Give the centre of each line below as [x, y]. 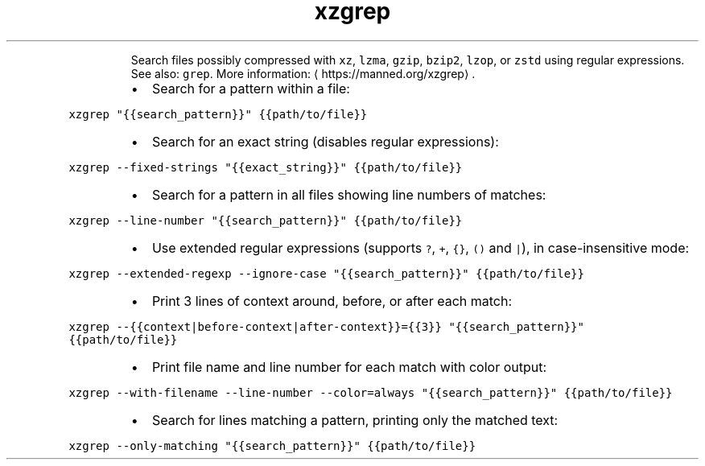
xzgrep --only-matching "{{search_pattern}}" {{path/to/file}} [272, 445]
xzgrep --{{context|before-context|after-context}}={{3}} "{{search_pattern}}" [326, 326]
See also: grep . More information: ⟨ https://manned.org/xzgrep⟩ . [303, 73]
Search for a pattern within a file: [251, 88]
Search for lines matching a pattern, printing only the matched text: [355, 420]
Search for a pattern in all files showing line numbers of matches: [349, 194]
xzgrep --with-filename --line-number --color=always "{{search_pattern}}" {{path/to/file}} [371, 392]
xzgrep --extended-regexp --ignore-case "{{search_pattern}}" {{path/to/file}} [326, 273]
